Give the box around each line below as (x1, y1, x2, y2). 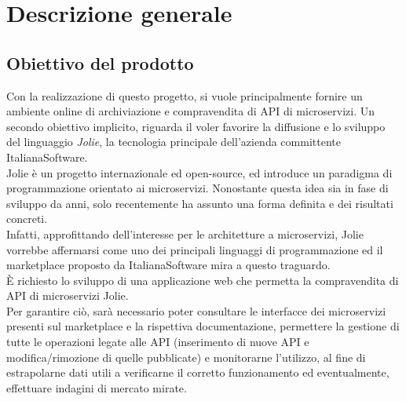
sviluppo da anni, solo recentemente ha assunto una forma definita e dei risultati (6, 195, 393, 211)
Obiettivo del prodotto (6, 50, 194, 75)
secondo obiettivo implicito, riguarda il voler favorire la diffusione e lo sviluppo (6, 118, 386, 134)
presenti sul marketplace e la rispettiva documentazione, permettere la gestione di (6, 318, 400, 334)
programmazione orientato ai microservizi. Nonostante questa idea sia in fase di (6, 180, 389, 196)
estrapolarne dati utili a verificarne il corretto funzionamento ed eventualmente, (6, 364, 390, 381)
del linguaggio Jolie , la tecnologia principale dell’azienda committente (6, 133, 341, 150)
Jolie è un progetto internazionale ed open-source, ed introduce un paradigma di (6, 164, 393, 180)
